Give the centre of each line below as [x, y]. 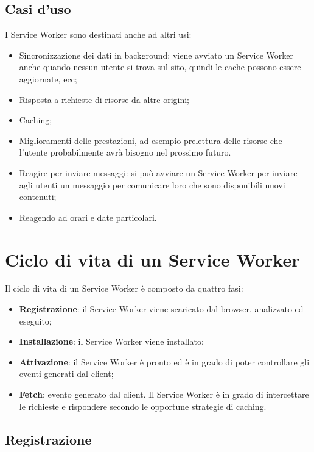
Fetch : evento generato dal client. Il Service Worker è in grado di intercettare [164, 394]
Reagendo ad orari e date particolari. [88, 217]
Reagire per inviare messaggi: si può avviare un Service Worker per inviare [158, 172]
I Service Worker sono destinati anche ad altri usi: [98, 34]
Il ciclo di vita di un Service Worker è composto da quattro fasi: [124, 288]
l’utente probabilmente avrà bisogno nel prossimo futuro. [125, 152]
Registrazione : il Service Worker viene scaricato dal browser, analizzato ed [161, 309]
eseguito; [35, 321]
